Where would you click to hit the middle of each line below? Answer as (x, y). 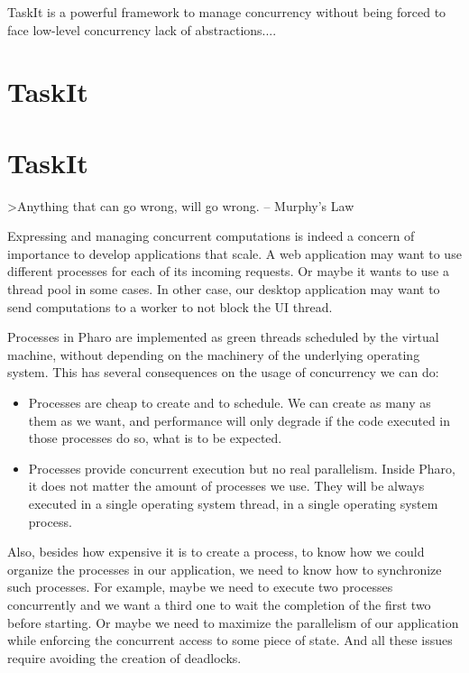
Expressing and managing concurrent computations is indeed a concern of (211, 236)
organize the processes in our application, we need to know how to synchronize (225, 569)
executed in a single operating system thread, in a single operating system (233, 503)
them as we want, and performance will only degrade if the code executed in (239, 420)
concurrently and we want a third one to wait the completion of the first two (219, 604)
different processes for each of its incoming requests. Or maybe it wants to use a (228, 271)
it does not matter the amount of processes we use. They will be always (226, 486)
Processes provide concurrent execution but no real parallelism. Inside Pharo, (242, 468)
